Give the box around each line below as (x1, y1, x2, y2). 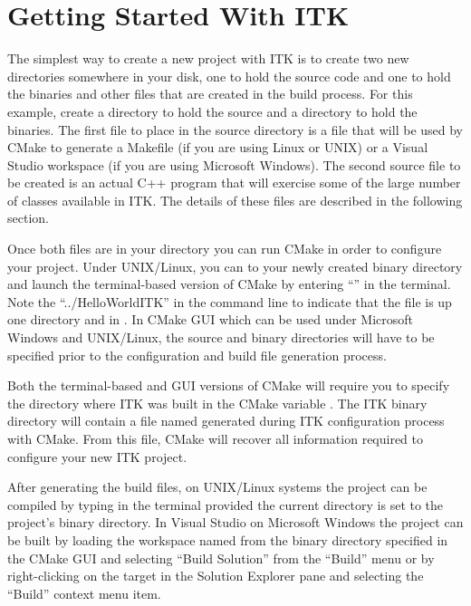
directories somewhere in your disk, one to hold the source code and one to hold (7, 66, 451, 85)
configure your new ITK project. (7, 447, 187, 466)
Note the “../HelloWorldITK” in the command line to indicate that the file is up (7, 292, 452, 311)
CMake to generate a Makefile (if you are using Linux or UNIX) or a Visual (7, 138, 428, 157)
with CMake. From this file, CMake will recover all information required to (7, 429, 424, 447)
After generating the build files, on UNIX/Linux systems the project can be (7, 477, 428, 496)
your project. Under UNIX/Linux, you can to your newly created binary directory (7, 256, 463, 275)
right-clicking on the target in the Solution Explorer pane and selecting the (7, 566, 424, 585)
